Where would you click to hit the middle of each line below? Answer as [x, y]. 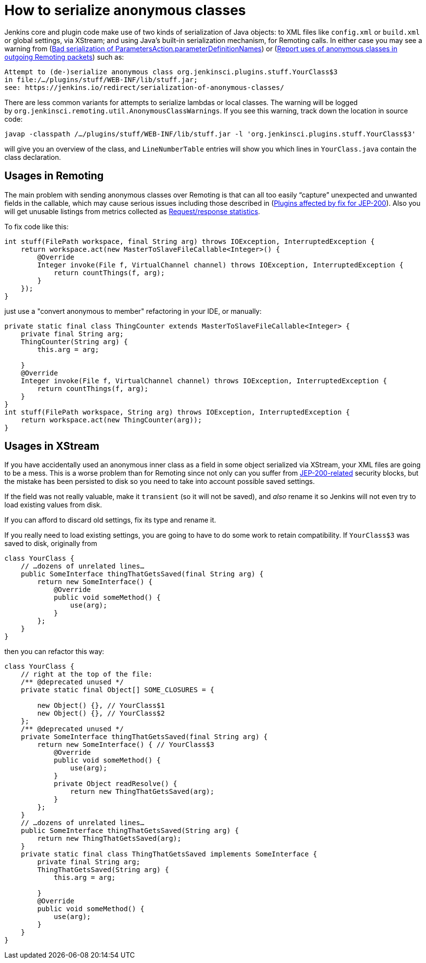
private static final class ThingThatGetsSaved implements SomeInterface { [169, 854]
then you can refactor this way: [54, 652]
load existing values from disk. [53, 505]
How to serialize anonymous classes [125, 10]
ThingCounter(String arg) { [74, 341]
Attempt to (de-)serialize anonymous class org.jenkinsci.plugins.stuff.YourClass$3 [171, 72]
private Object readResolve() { [116, 784]
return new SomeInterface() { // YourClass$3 [126, 745]
